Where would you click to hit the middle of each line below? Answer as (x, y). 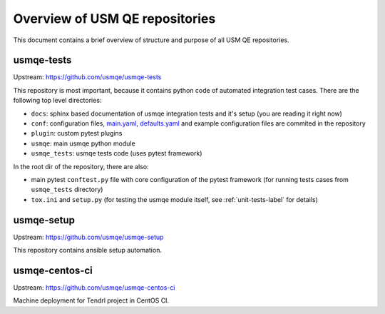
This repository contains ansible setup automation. (87, 250)
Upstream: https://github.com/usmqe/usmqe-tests (87, 77)
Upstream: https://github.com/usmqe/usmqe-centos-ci (94, 287)
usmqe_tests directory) (67, 190)
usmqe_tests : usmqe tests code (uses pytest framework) (117, 153)
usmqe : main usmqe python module (83, 143)
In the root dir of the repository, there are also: (81, 166)
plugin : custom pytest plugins (77, 133)
